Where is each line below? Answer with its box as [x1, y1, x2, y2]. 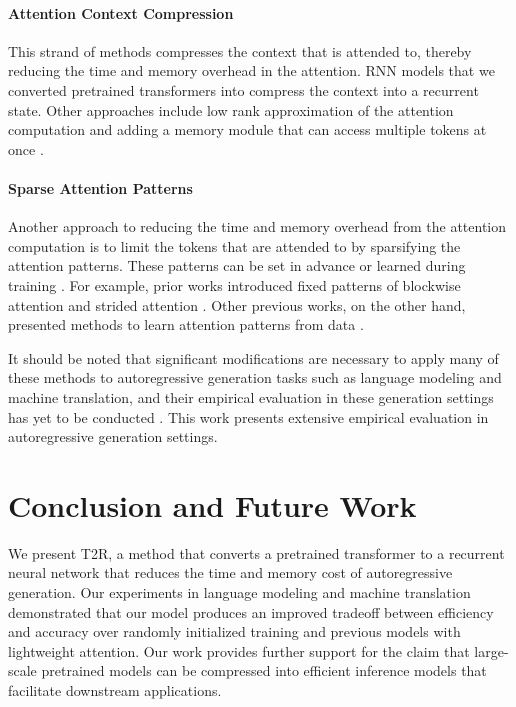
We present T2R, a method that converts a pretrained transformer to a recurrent [8, 542, 505, 563]
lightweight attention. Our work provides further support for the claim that [8, 640, 470, 661]
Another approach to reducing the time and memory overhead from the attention [8, 216, 507, 237]
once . [8, 138, 44, 159]
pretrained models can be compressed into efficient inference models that [41, 660, 487, 681]
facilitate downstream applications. [8, 679, 222, 700]
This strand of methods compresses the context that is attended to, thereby [8, 40, 472, 61]
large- [474, 640, 509, 661]
